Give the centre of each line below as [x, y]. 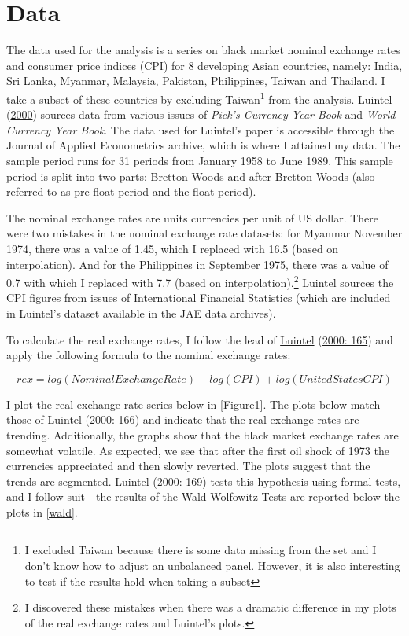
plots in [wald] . [42, 511]
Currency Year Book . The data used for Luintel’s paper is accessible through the [201, 129]
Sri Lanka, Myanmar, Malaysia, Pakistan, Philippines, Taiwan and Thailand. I [196, 81]
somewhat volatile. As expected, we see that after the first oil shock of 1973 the [198, 450]
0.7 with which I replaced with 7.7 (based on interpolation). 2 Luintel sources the [200, 281]
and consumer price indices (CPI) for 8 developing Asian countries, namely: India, [204, 65]
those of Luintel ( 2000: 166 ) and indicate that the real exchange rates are [183, 419]
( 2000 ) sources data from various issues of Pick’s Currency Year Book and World [201, 114]
